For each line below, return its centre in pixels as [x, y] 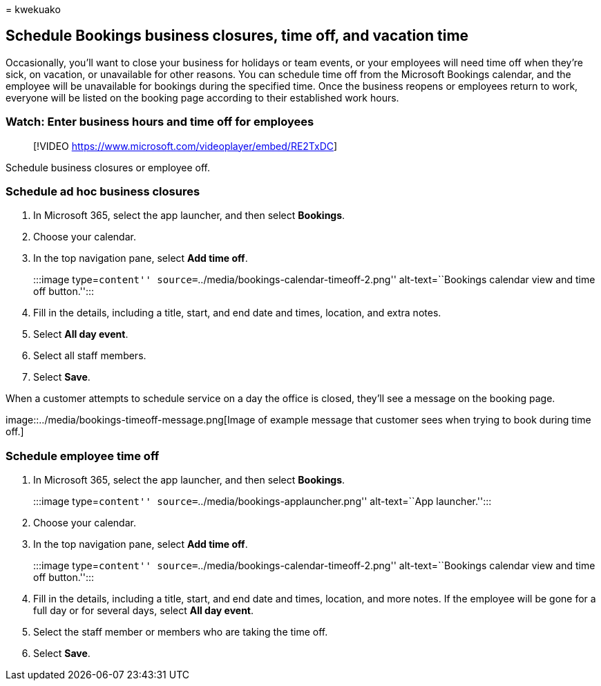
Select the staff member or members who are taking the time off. [181, 632]
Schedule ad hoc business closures [103, 191]
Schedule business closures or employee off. [108, 167]
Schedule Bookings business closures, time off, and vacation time [237, 36]
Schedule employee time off [83, 456]
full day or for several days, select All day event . [144, 611]
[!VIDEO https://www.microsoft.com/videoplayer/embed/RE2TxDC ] [185, 146]
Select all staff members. [90, 356]
